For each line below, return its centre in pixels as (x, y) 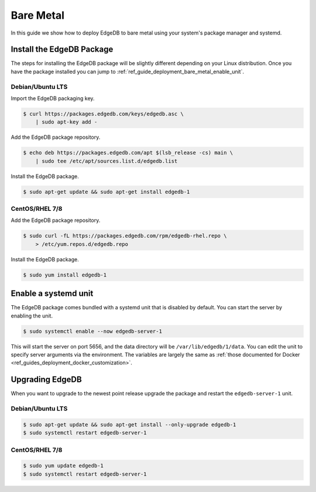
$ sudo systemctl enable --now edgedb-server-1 (92, 331)
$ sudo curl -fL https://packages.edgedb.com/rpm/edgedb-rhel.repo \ (125, 236)
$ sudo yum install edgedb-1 (65, 275)
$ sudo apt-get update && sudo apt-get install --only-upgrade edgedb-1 (130, 424)
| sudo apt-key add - (66, 122)
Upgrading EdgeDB (46, 380)
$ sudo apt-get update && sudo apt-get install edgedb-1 (107, 192)
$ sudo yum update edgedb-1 (63, 466)
